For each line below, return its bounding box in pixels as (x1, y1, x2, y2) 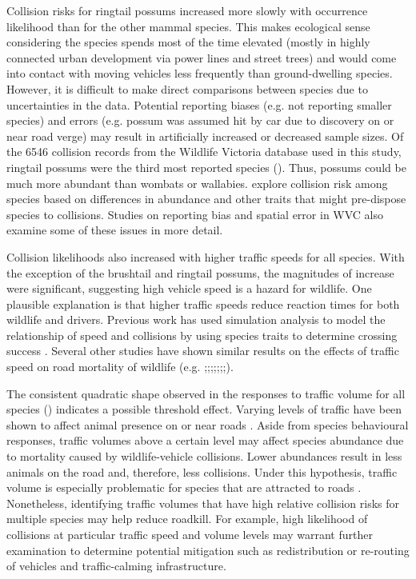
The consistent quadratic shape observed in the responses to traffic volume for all (6, 385, 406, 401)
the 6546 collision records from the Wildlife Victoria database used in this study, (6, 143, 402, 160)
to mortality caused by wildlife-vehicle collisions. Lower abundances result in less (6, 448, 402, 465)
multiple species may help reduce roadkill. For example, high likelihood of (6, 510, 368, 527)
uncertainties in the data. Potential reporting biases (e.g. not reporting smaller (6, 96, 392, 113)
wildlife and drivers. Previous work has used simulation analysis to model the (6, 311, 386, 328)
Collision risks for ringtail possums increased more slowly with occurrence (6, 2, 368, 18)
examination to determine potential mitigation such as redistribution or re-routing (6, 541, 410, 558)
